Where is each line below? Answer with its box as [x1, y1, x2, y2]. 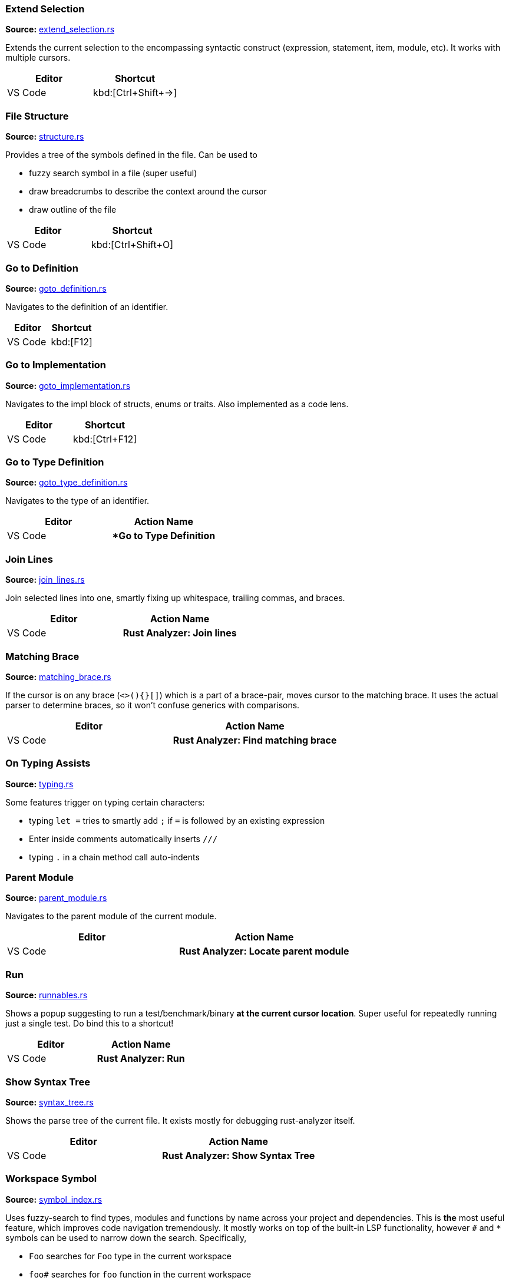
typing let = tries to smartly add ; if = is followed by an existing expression [29, 815, 325, 826]
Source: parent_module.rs [5, 893, 107, 903]
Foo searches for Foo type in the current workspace [29, 1250, 232, 1261]
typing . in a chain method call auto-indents [29, 851, 200, 862]
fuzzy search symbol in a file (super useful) [29, 168, 197, 179]
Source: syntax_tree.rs [5, 1097, 94, 1107]
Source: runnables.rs [5, 990, 88, 1001]
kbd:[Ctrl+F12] [73, 433, 137, 445]
